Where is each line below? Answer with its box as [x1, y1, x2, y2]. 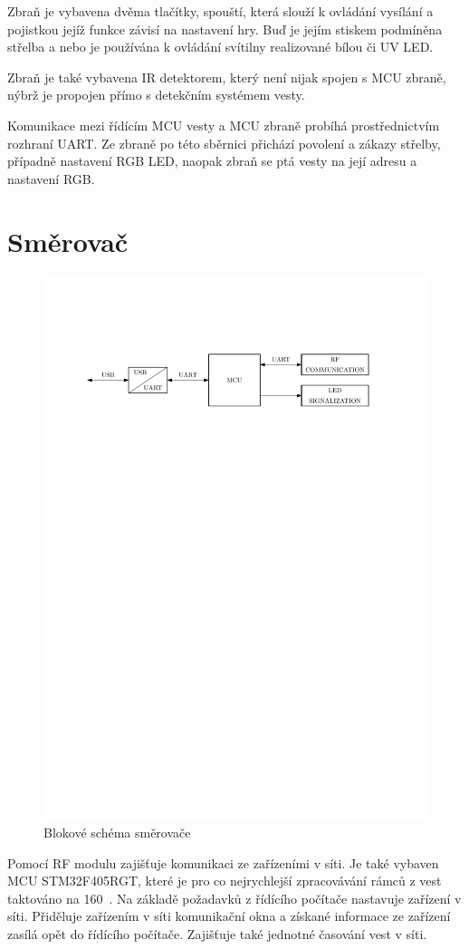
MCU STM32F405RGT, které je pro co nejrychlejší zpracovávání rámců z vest [7, 871, 442, 890]
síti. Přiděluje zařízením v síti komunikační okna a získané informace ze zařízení [7, 906, 451, 925]
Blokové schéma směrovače [43, 822, 191, 841]
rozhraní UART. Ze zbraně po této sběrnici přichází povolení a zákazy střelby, [7, 133, 441, 152]
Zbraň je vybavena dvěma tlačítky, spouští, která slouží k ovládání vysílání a [7, 2, 434, 20]
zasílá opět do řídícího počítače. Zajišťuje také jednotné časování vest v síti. [7, 924, 427, 943]
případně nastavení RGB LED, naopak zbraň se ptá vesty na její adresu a [7, 151, 417, 170]
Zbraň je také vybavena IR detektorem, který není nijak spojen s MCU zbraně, [7, 67, 446, 86]
